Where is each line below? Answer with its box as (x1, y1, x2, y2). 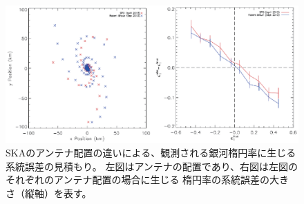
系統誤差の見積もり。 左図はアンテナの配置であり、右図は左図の (6, 159, 298, 173)
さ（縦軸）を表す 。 (6, 185, 92, 200)
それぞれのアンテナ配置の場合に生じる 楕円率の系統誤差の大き (6, 172, 289, 187)
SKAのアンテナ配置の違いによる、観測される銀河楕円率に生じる (6, 145, 296, 160)
